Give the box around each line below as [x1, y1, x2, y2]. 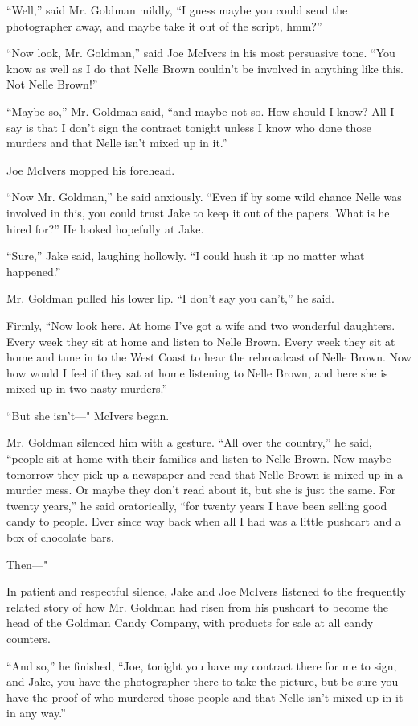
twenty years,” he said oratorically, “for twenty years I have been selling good [6, 497, 387, 514]
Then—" [6, 555, 48, 572]
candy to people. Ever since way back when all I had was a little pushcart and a [6, 513, 401, 530]
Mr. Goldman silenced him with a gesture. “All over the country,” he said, [6, 434, 372, 451]
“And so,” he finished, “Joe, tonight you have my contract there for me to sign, [6, 657, 397, 674]
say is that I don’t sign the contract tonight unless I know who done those [6, 118, 371, 135]
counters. [6, 630, 51, 646]
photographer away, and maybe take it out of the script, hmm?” [6, 17, 322, 34]
